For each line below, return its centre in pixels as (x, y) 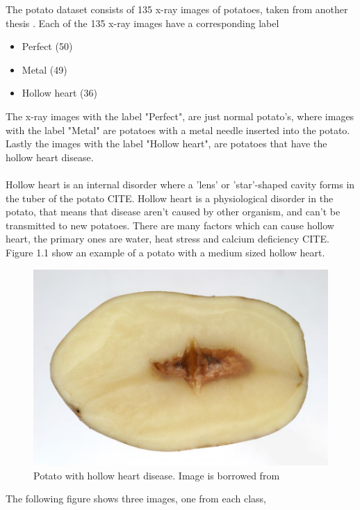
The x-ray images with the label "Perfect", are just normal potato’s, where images (180, 116)
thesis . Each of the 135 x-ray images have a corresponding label (142, 23)
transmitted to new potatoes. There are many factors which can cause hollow (170, 225)
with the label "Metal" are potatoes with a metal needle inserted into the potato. (178, 130)
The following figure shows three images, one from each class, (136, 499)
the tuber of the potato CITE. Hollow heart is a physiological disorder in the (170, 198)
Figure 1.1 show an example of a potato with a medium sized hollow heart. (165, 252)
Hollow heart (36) (59, 93)
